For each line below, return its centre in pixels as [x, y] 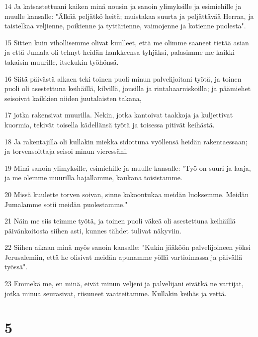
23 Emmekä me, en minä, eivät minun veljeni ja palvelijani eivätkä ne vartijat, [124, 283]
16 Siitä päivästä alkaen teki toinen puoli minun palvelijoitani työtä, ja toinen [123, 78]
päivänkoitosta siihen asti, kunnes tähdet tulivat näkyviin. [93, 230]
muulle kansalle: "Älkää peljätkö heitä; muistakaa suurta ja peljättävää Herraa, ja [129, 16]
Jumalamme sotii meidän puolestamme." [66, 204]
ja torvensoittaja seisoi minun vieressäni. [66, 151]
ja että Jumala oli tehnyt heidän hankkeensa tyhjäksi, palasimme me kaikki [120, 52]
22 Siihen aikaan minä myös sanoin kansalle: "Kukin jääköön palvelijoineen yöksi [128, 247]
